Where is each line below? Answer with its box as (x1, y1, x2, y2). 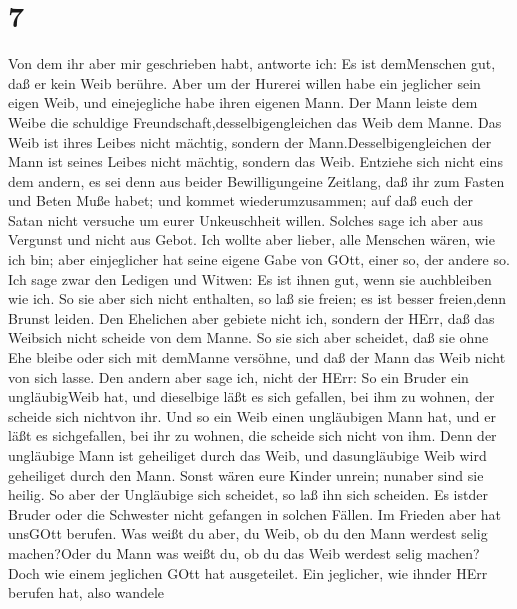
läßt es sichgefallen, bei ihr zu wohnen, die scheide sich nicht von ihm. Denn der (8, 425, 497, 446)
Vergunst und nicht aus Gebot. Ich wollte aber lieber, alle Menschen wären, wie (8, 229, 495, 250)
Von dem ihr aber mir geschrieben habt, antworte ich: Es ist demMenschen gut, (8, 53, 496, 74)
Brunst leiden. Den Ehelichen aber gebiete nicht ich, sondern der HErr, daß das (8, 307, 495, 328)
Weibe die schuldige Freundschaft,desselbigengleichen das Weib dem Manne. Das (8, 111, 502, 132)
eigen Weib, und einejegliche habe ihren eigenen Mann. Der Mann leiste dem (8, 92, 478, 113)
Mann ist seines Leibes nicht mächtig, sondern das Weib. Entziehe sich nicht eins (8, 151, 503, 172)
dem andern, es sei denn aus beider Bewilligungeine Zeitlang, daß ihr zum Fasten (8, 170, 505, 191)
